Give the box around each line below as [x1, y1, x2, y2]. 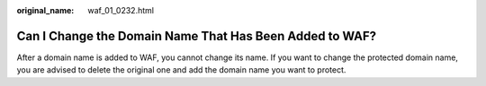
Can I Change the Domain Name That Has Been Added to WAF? [16, 28, 377, 44]
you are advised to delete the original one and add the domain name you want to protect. [16, 64, 346, 75]
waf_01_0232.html [87, 5, 155, 15]
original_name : [16, 5, 75, 15]
